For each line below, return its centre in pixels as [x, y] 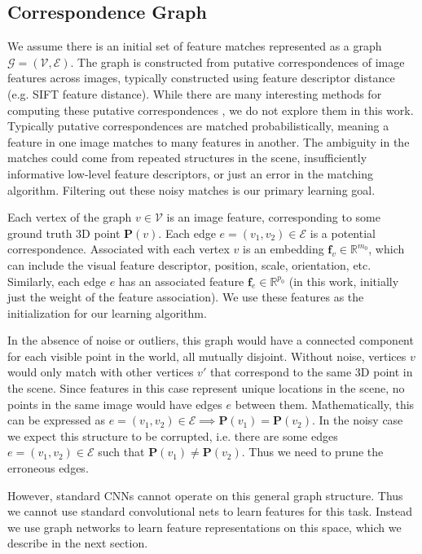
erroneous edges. [48, 468]
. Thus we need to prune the [312, 452]
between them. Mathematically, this [325, 404]
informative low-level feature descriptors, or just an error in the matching [190, 173]
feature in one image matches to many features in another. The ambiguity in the [209, 141]
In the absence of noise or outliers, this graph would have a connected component [211, 340]
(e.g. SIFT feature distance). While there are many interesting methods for [195, 93]
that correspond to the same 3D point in [311, 372]
